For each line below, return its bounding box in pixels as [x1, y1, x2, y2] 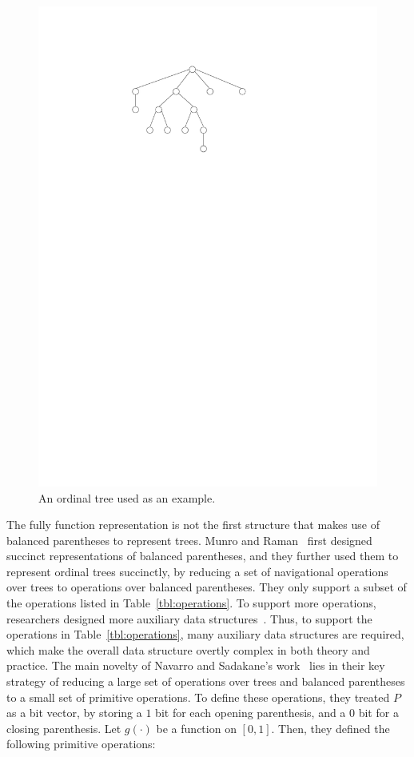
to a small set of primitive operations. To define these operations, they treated [6, 688, 390, 705]
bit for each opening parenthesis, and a [155, 704, 346, 721]
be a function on [156, 719, 237, 736]
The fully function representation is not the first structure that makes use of [6, 516, 380, 533]
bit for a [358, 704, 399, 721]
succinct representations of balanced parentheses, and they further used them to [6, 547, 399, 564]
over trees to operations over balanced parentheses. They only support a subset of [6, 579, 407, 595]
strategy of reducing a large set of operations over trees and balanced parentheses [6, 673, 405, 690]
